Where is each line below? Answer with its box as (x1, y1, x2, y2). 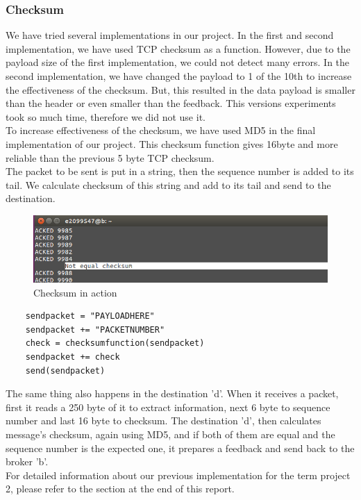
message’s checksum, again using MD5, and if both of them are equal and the (6, 427, 335, 442)
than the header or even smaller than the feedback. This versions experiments (6, 96, 336, 110)
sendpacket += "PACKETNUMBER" (25, 324, 165, 335)
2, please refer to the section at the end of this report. (6, 481, 235, 496)
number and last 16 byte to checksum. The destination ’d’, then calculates (6, 413, 321, 428)
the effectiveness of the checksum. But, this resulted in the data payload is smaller (6, 82, 355, 97)
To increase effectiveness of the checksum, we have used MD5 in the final (6, 123, 316, 137)
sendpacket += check (25, 352, 120, 362)
